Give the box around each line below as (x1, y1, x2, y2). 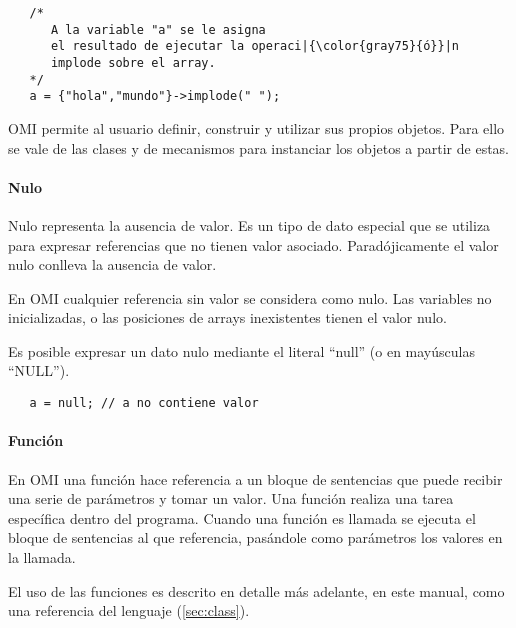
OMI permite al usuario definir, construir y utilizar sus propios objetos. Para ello (8, 117, 505, 138)
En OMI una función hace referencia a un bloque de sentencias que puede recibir (8, 468, 503, 489)
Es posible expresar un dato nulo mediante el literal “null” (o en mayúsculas (8, 340, 475, 361)
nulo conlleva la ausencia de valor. (8, 254, 217, 275)
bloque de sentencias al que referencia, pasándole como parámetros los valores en (8, 527, 503, 548)
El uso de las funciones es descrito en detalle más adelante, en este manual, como (8, 580, 505, 601)
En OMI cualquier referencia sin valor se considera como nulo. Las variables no (8, 287, 492, 308)
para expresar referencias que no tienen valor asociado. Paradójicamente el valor (8, 234, 499, 255)
